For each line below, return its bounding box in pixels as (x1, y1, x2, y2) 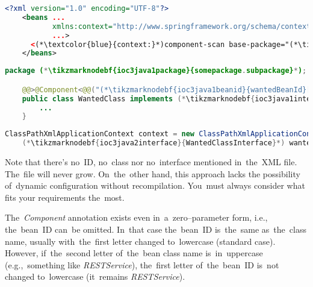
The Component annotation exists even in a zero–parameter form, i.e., (5, 211, 268, 224)
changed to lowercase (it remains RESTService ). (5, 270, 185, 283)
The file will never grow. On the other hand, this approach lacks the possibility (5, 167, 300, 180)
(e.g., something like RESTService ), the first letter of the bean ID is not (5, 258, 279, 271)
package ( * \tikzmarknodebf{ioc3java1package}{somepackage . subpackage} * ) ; (5, 66, 307, 75)
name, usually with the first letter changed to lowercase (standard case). (5, 235, 276, 247)
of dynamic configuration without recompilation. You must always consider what (5, 179, 305, 192)
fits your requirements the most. (5, 191, 125, 203)
